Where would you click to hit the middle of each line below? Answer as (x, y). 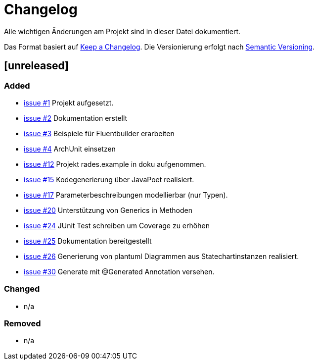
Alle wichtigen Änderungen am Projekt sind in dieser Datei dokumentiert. (122, 31)
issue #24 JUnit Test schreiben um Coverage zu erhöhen (117, 225)
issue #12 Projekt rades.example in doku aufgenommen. (115, 164)
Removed (23, 324)
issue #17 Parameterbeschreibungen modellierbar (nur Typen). (126, 195)
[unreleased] (37, 66)
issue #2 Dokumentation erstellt (76, 118)
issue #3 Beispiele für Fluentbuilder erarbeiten (99, 133)
